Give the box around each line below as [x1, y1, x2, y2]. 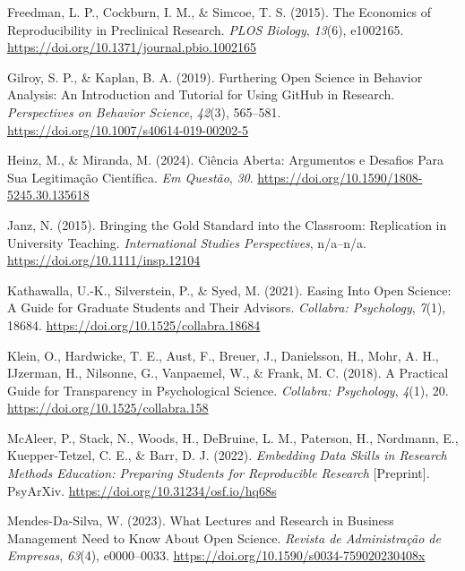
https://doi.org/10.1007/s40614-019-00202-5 [7, 120, 248, 139]
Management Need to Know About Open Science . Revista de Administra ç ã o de [7, 528, 441, 547]
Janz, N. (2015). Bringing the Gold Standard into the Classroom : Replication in [7, 215, 447, 234]
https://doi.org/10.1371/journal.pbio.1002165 [7, 38, 256, 56]
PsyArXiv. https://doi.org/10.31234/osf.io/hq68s [7, 481, 277, 499]
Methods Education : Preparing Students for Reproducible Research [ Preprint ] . [7, 464, 430, 482]
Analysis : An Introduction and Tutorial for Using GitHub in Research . [7, 85, 395, 104]
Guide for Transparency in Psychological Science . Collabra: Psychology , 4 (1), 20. [7, 380, 449, 399]
